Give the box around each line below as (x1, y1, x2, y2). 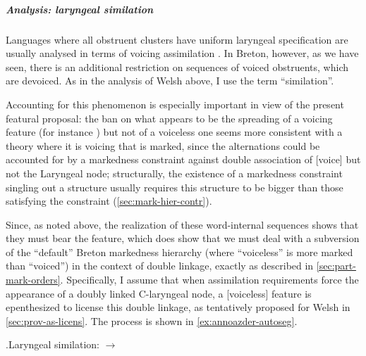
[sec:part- (316, 258, 356, 273)
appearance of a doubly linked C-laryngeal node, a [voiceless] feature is (6, 286, 312, 300)
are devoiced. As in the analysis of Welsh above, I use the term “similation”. (6, 73, 334, 88)
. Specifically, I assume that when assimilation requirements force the (60, 272, 359, 287)
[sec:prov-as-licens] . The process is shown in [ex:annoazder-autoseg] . (6, 313, 298, 328)
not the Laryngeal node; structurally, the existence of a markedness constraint (6, 165, 343, 180)
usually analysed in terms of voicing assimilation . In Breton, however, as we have (6, 46, 359, 61)
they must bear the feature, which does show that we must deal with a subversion (6, 231, 360, 246)
